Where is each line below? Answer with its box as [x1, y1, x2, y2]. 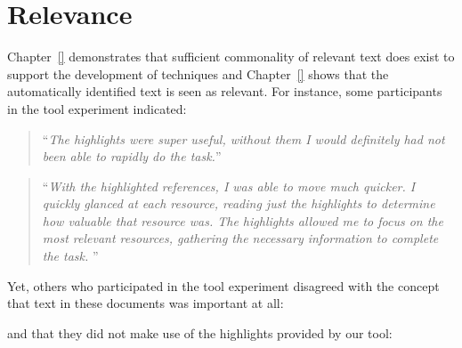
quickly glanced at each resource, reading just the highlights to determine [42, 194, 435, 213]
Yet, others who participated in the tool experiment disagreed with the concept [7, 276, 440, 295]
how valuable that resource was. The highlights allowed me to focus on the [42, 211, 443, 230]
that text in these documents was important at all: [7, 294, 284, 312]
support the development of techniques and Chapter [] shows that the [7, 64, 389, 83]
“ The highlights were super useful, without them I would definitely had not [42, 129, 445, 148]
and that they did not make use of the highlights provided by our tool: [7, 323, 393, 342]
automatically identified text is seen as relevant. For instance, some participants [7, 82, 442, 101]
